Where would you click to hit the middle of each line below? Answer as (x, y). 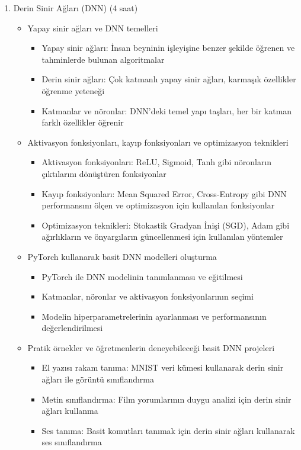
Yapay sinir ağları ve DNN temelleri (93, 28)
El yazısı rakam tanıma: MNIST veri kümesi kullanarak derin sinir (163, 367)
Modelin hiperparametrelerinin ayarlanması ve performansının (154, 316)
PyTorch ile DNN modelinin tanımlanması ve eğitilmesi (142, 276)
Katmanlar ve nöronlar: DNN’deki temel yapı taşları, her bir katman (167, 110)
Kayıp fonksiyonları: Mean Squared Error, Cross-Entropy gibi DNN (164, 193)
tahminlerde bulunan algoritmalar (103, 59)
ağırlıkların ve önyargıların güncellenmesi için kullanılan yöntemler (162, 237)
